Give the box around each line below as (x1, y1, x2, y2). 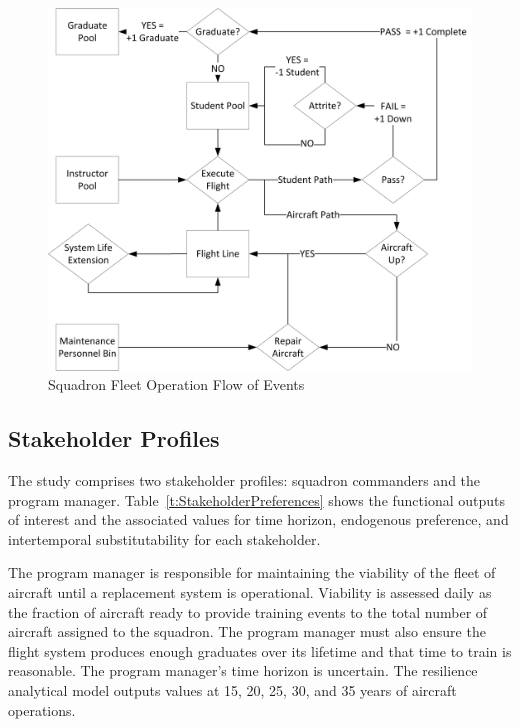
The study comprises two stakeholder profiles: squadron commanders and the (8, 470, 481, 491)
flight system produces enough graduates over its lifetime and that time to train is (8, 640, 512, 661)
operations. (8, 699, 76, 720)
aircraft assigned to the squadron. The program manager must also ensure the (8, 621, 486, 642)
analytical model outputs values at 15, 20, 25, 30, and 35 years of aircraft (8, 680, 457, 701)
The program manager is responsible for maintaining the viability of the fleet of (8, 562, 496, 583)
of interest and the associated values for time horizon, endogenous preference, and (8, 509, 509, 530)
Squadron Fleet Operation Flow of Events (48, 374, 305, 395)
